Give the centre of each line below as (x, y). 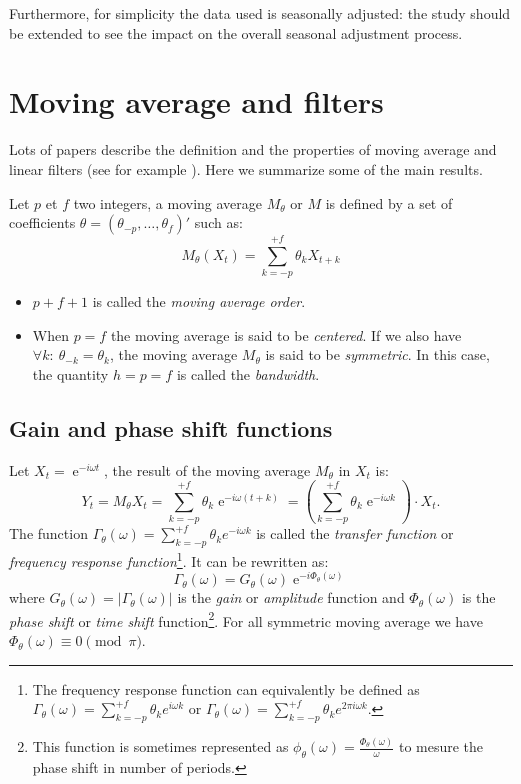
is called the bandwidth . (248, 374)
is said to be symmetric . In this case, (377, 354)
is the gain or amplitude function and (291, 597)
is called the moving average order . (199, 301)
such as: (218, 222)
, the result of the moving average (207, 469)
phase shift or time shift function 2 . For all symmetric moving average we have (246, 619)
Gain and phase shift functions (171, 427)
